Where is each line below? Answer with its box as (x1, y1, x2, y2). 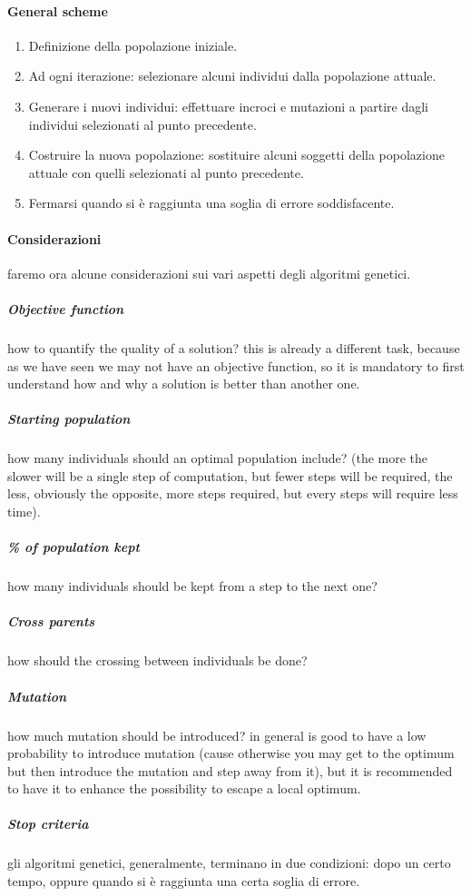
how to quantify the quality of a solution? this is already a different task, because (7, 338, 460, 357)
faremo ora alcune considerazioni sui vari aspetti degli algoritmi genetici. (7, 263, 411, 282)
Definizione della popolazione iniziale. (28, 35, 238, 54)
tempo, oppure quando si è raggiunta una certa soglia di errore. (7, 871, 360, 891)
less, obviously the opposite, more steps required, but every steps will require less (7, 484, 458, 503)
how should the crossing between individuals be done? (7, 651, 308, 670)
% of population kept (7, 537, 140, 556)
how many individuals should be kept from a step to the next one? (7, 576, 378, 596)
